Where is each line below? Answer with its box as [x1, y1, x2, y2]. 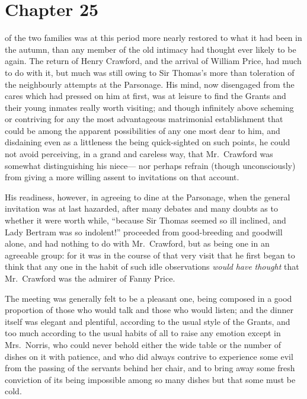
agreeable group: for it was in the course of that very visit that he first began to [5, 248, 295, 261]
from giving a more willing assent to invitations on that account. [5, 171, 239, 183]
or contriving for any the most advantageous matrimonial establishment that [5, 113, 283, 125]
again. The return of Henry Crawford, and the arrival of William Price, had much [5, 55, 302, 67]
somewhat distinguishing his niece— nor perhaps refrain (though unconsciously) [5, 159, 296, 171]
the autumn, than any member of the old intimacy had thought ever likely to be [5, 43, 296, 55]
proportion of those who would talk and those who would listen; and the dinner [5, 304, 293, 316]
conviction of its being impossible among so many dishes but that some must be [5, 373, 296, 385]
